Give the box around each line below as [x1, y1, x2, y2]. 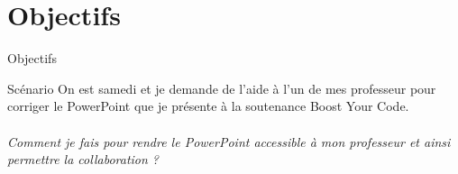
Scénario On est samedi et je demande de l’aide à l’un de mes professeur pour [7, 78, 436, 97]
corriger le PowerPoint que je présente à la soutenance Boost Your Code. [7, 96, 409, 115]
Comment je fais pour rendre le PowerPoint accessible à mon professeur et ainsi [7, 132, 451, 151]
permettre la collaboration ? [7, 150, 160, 169]
